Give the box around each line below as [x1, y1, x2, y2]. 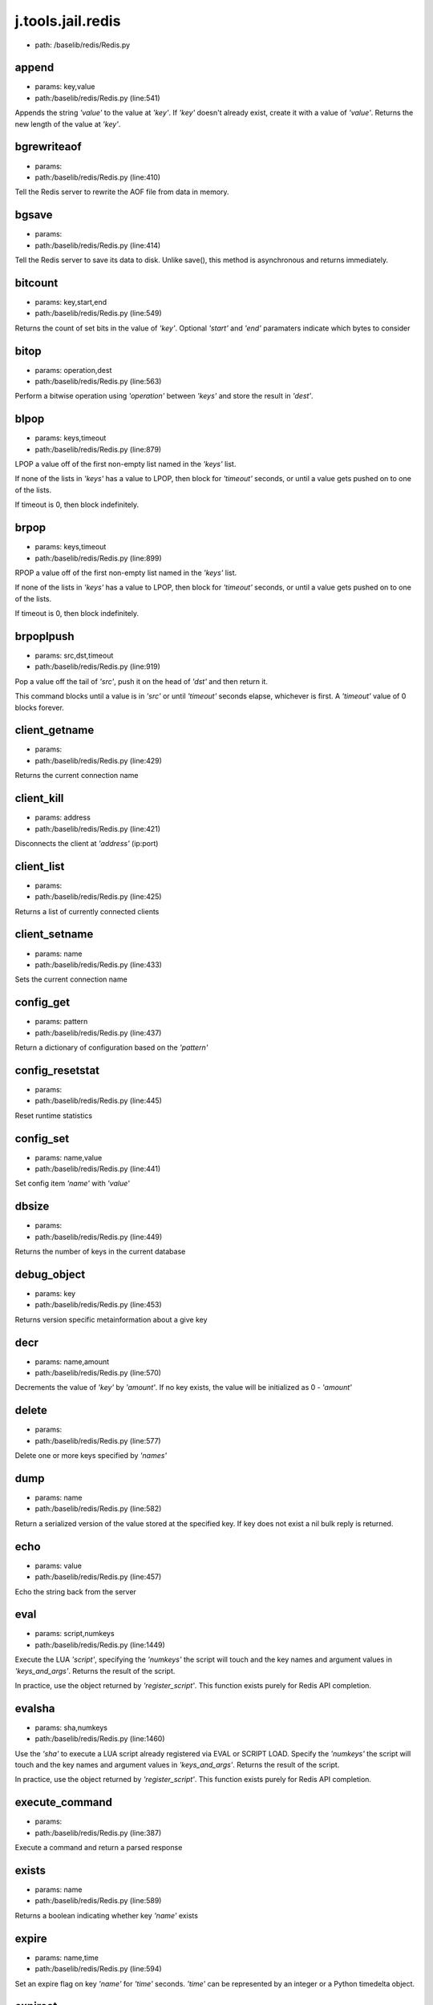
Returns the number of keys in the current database [14, 1247, 186, 1257]
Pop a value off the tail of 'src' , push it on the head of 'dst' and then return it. [14, 676, 269, 686]
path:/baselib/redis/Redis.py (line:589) [34, 1896, 162, 1906]
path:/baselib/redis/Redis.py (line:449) [34, 1232, 163, 1241]
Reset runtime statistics [14, 1111, 92, 1120]
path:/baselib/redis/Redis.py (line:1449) [34, 1640, 166, 1650]
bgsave [14, 209, 53, 222]
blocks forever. [14, 703, 64, 712]
